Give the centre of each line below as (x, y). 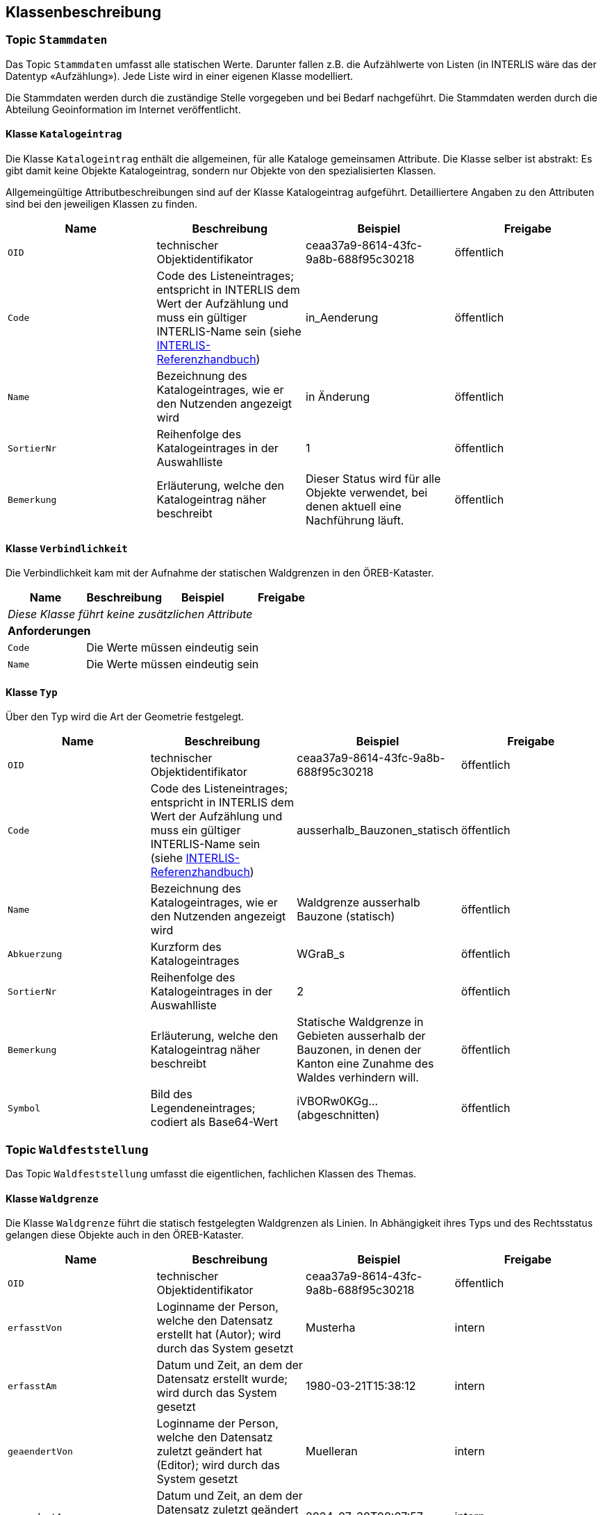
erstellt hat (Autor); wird (219, 1335)
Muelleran (332, 1451)
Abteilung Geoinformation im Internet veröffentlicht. (123, 109)
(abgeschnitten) (338, 1115)
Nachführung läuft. (355, 521)
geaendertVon (40, 1451)
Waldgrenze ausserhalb (358, 903)
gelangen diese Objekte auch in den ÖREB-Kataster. (125, 1235)
